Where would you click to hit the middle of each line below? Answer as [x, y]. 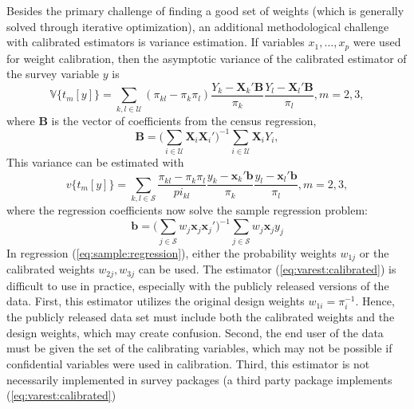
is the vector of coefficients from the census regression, [184, 120]
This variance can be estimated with [95, 162]
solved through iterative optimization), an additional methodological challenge [198, 26]
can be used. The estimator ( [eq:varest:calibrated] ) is [267, 269]
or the [374, 252]
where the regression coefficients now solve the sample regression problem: [187, 210]
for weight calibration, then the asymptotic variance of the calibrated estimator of [207, 58]
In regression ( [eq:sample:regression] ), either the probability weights [172, 252]
